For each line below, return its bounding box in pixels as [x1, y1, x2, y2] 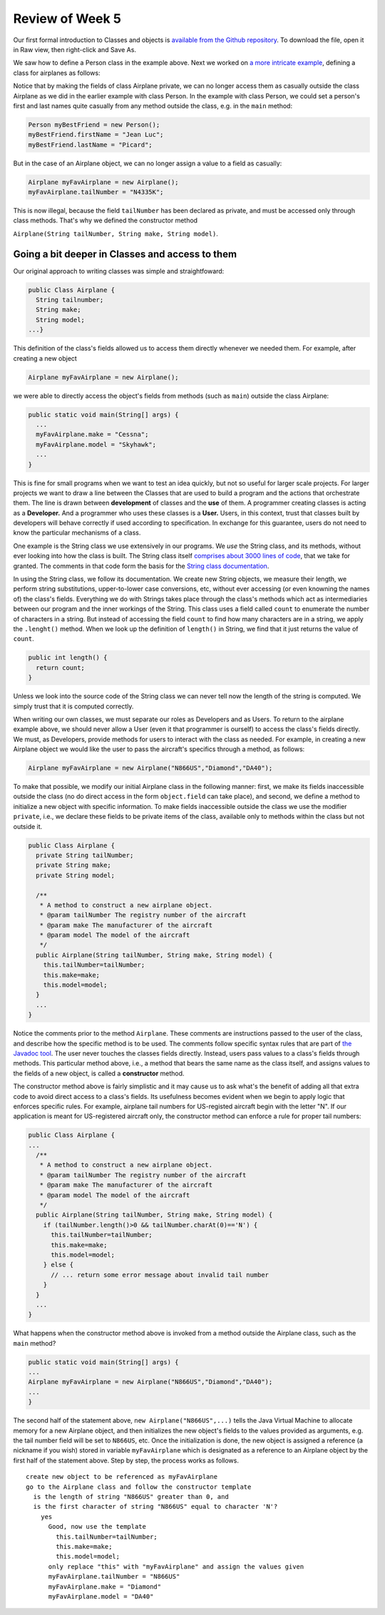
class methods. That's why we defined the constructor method [13, 216, 198, 225]
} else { [43, 1261, 74, 1269]
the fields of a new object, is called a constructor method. [13, 1069, 185, 1078]
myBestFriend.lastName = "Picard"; [28, 140, 153, 149]
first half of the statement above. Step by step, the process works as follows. [13, 1456, 239, 1465]
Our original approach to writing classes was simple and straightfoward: [13, 267, 225, 275]
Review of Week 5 [13, 11, 121, 26]
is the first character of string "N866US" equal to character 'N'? [33, 1502, 278, 1511]
